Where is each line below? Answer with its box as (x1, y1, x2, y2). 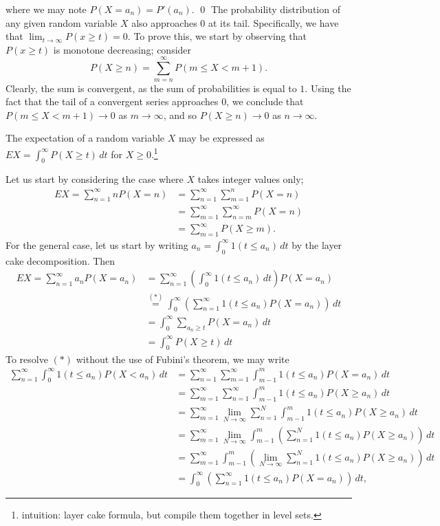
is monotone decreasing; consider (53, 42, 192, 56)
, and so (163, 107, 197, 122)
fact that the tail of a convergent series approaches (5, 94, 219, 109)
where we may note (5, 2, 87, 16)
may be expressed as (179, 131, 265, 145)
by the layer (291, 237, 342, 252)
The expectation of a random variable (5, 131, 165, 145)
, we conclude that (226, 94, 304, 109)
